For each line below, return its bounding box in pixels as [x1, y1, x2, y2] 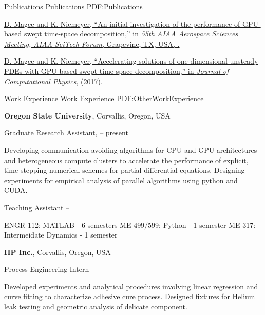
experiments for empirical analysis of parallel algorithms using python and [4, 174, 238, 185]
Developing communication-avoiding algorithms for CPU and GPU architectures [4, 144, 257, 155]
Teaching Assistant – [4, 202, 69, 212]
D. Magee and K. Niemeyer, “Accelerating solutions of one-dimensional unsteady [4, 55, 258, 66]
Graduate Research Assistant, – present [4, 127, 128, 138]
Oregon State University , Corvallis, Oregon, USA [4, 110, 171, 121]
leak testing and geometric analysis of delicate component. [4, 301, 187, 312]
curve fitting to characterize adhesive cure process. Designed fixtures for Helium [4, 291, 255, 302]
